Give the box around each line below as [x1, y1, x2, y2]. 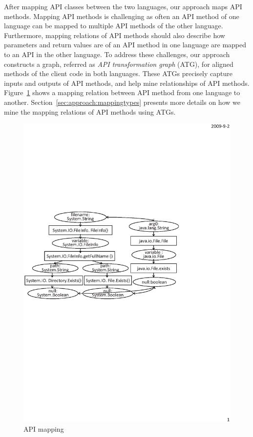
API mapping [23, 424, 64, 434]
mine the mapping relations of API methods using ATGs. [4, 106, 176, 117]
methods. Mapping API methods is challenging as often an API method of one [4, 11, 239, 21]
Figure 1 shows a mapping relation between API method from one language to [4, 87, 240, 98]
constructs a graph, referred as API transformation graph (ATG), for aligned [4, 59, 233, 69]
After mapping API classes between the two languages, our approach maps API [4, 1, 242, 11]
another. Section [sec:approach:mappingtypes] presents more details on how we [4, 97, 240, 107]
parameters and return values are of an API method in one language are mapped [4, 40, 247, 50]
